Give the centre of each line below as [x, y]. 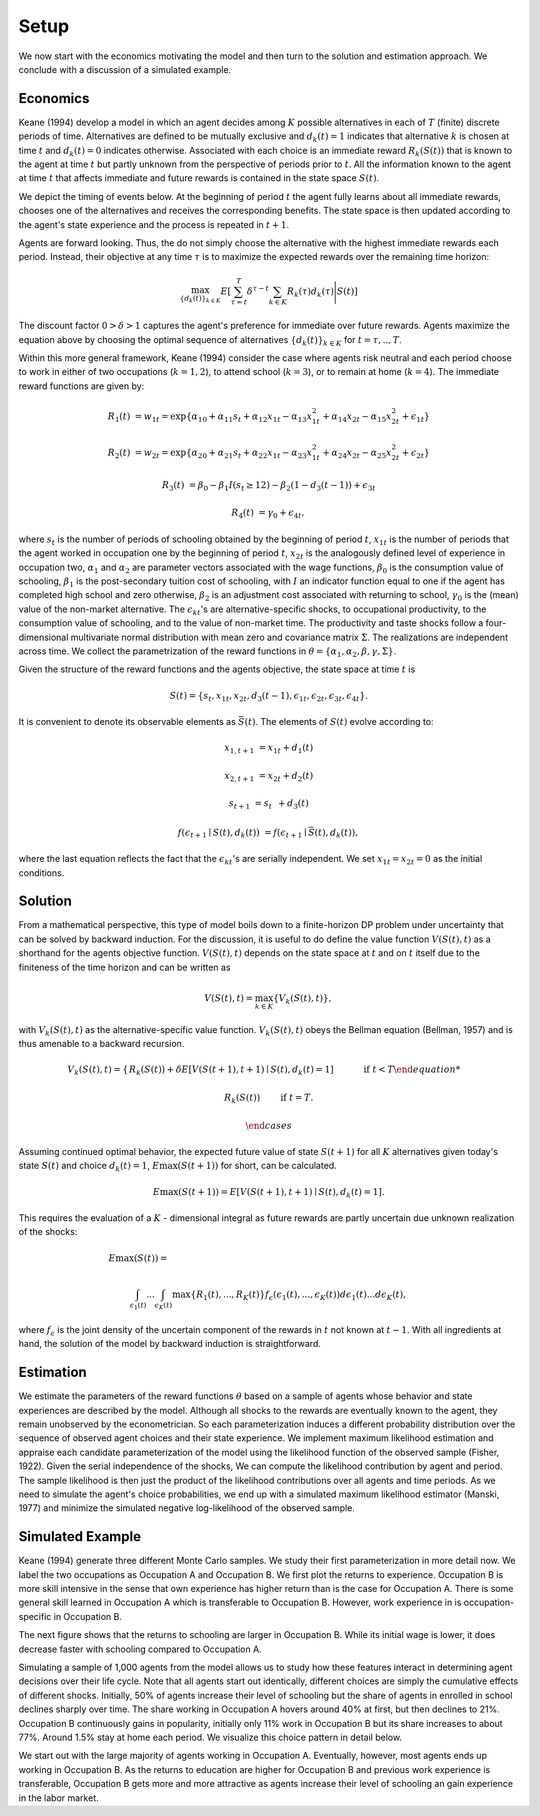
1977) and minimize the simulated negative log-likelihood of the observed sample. [186, 1508]
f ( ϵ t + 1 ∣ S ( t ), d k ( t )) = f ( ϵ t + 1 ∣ [242, 833]
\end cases [268, 1125]
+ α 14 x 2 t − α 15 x [356, 417]
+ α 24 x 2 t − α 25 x [356, 453]
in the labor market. [58, 1797]
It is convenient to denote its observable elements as [127, 722]
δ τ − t [258, 290]
